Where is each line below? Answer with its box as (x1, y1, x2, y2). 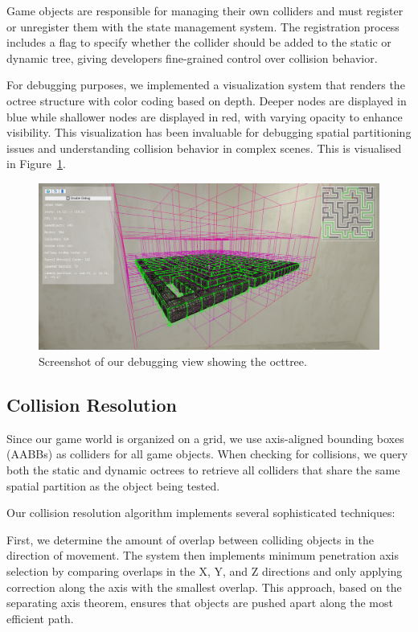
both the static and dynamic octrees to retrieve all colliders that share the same (6, 461, 400, 478)
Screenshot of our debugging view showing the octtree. (39, 352, 307, 369)
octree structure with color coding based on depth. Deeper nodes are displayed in (6, 92, 407, 109)
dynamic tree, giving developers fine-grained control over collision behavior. (6, 49, 378, 66)
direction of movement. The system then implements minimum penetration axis (6, 547, 400, 564)
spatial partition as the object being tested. (6, 477, 220, 494)
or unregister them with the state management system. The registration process (6, 18, 400, 35)
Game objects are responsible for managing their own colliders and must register (6, 2, 404, 18)
